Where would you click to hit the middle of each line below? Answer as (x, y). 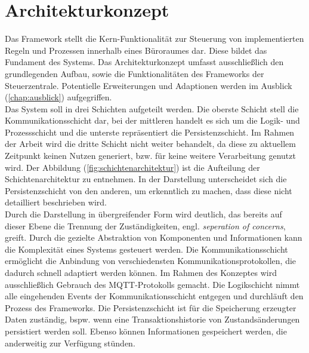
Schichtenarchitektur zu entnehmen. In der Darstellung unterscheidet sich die (146, 179)
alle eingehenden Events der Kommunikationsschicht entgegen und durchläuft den (154, 296)
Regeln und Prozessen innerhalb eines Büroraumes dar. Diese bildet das (136, 50)
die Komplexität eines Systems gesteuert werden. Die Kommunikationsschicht (146, 249)
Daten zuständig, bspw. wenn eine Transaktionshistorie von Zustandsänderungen (152, 319)
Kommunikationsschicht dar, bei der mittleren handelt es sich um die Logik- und (152, 120)
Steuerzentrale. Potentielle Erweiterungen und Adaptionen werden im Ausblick (149, 85)
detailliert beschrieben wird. (56, 202)
